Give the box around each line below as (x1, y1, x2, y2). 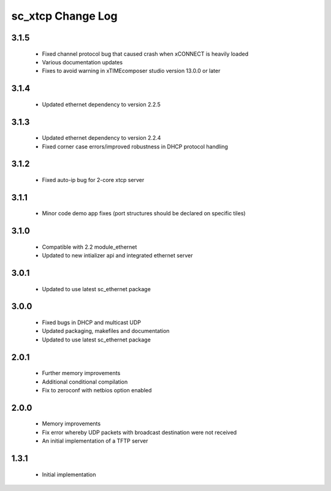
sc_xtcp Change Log (11, 9, 118, 23)
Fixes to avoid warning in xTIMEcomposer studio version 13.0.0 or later (42, 67, 221, 75)
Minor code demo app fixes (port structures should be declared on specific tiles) (42, 210, 246, 217)
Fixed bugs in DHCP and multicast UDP (42, 319, 141, 326)
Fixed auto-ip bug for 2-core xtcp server (42, 176, 145, 183)
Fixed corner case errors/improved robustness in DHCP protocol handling (42, 143, 228, 150)
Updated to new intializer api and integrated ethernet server (42, 252, 193, 259)
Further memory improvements (42, 370, 121, 377)
